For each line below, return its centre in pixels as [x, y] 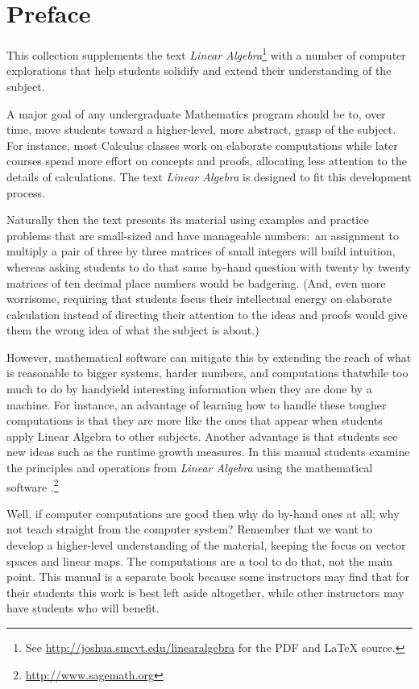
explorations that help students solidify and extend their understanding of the [199, 71]
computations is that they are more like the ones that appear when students [195, 420]
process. [26, 192]
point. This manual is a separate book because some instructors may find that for [208, 577]
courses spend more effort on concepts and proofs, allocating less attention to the [207, 161]
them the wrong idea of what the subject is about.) [133, 330]
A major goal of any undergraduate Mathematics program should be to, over [196, 113]
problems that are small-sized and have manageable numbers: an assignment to [203, 235]
